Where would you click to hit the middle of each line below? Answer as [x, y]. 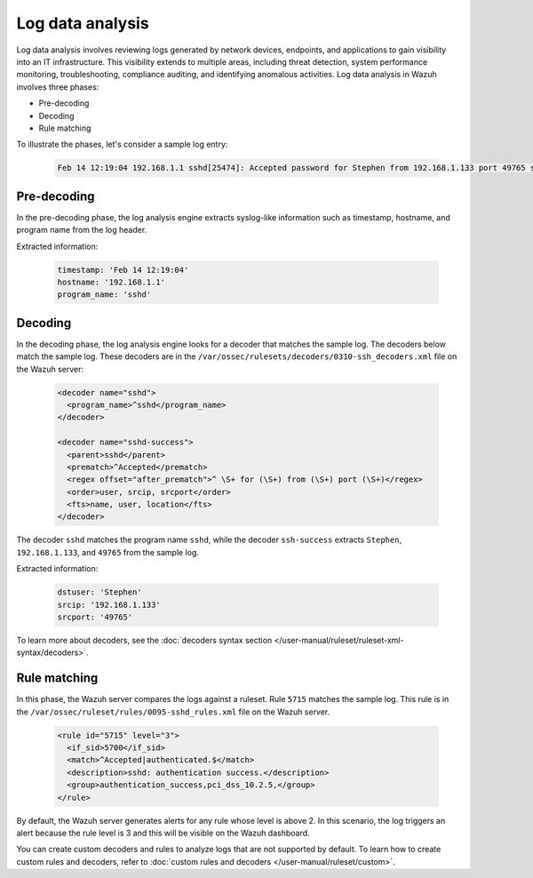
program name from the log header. [82, 230]
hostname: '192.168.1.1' [111, 282]
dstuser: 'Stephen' [99, 592]
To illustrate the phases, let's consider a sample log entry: [122, 144]
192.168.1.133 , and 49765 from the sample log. [108, 552]
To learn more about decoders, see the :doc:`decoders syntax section [144, 640]
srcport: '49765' [95, 617]
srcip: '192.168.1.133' [109, 605]
